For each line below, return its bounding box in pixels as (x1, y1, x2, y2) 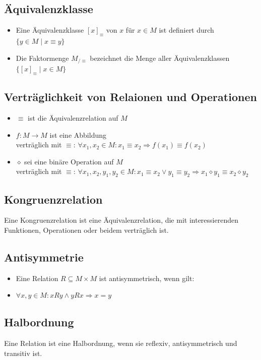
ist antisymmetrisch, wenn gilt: (99, 273, 194, 283)
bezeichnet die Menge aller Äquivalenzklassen (90, 52, 230, 63)
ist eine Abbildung (49, 129, 106, 140)
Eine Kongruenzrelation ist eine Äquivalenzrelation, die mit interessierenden (4, 215, 238, 225)
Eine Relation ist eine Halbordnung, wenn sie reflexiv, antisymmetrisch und (4, 338, 237, 348)
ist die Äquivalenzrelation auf (28, 113, 118, 123)
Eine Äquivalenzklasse (16, 25, 84, 35)
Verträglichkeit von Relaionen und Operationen (4, 89, 257, 105)
